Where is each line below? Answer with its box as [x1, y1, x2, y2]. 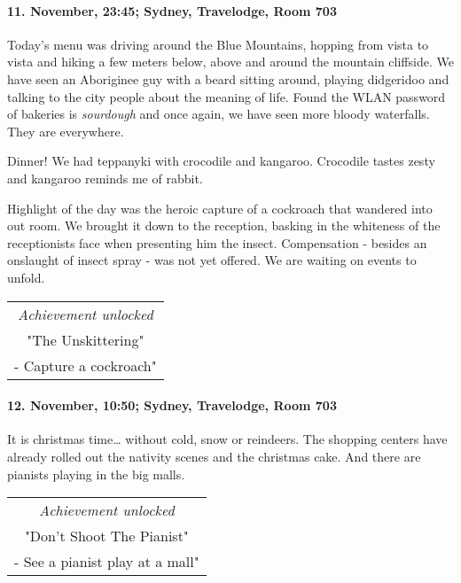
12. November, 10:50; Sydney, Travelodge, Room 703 [7, 396, 337, 415]
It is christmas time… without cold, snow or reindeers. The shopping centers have [7, 430, 448, 448]
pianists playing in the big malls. [7, 464, 185, 483]
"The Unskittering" [27, 329, 145, 350]
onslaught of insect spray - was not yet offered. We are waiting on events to [7, 251, 417, 269]
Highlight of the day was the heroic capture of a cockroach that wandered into [7, 198, 433, 217]
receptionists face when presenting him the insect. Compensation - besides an [7, 233, 427, 252]
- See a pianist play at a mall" [14, 551, 199, 572]
